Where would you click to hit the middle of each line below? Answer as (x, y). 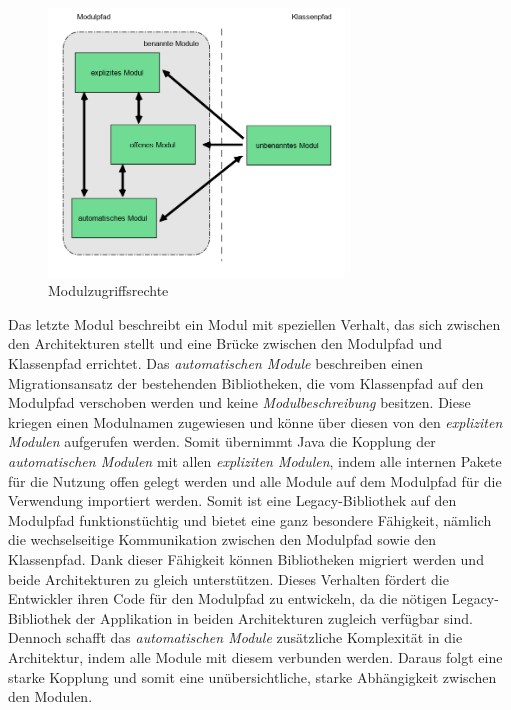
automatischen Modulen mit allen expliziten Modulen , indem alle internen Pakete (255, 461)
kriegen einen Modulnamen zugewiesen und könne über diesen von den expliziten (255, 421)
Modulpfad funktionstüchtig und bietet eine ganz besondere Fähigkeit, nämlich (250, 519)
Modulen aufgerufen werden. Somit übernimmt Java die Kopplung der (222, 441)
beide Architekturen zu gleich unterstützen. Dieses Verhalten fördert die (228, 578)
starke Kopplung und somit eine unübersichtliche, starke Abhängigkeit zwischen (252, 676)
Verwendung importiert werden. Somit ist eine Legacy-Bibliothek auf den (232, 500)
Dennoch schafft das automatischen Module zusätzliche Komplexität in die (235, 637)
